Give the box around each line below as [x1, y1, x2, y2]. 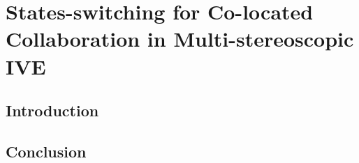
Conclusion [6, 140, 87, 162]
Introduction [6, 100, 99, 121]
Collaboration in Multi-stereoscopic [6, 24, 354, 53]
